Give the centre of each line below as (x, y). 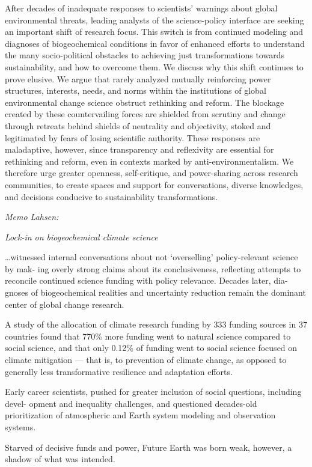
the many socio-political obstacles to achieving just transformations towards (145, 55)
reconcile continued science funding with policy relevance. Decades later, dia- (146, 280)
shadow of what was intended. (60, 459)
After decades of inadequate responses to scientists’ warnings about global (141, 8)
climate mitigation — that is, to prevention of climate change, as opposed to (146, 360)
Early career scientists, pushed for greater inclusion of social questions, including (153, 392)
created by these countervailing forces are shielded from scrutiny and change (145, 114)
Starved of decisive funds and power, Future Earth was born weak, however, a (148, 447)
